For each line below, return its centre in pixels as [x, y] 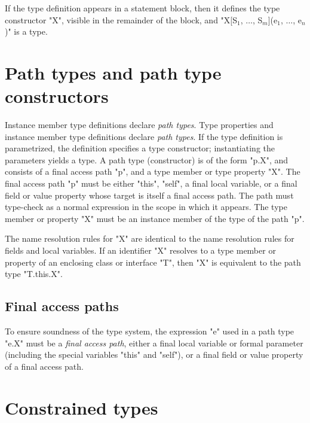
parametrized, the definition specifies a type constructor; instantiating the [140, 148]
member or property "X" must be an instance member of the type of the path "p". [155, 218]
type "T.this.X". [34, 274]
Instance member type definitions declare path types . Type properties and [139, 125]
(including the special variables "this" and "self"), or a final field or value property [154, 354]
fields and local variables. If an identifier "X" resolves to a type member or [140, 250]
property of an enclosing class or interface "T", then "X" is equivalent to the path [153, 262]
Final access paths [62, 306]
